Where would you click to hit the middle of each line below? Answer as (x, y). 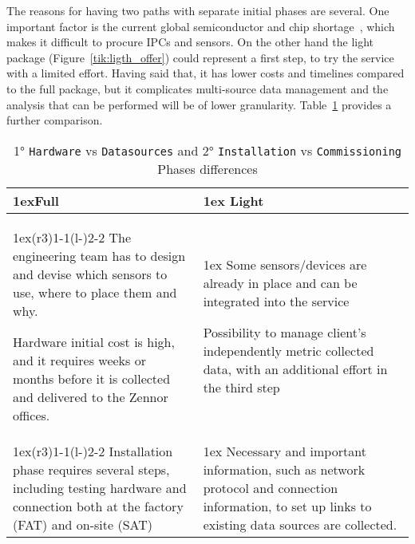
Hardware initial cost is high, (94, 341)
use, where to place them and (95, 292)
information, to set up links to (287, 506)
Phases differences (207, 168)
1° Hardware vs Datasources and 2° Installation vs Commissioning (207, 150)
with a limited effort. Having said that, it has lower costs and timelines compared (206, 73)
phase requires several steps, (91, 469)
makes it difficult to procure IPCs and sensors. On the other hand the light (190, 42)
